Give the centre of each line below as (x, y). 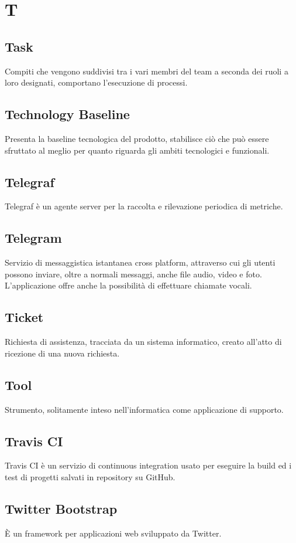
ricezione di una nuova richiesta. (62, 353)
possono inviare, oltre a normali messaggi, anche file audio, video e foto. (133, 274)
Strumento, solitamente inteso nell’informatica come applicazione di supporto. (144, 409)
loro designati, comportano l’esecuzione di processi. (96, 82)
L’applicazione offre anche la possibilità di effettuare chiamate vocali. (128, 285)
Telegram (33, 238)
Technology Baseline (67, 114)
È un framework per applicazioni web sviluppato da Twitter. (113, 533)
